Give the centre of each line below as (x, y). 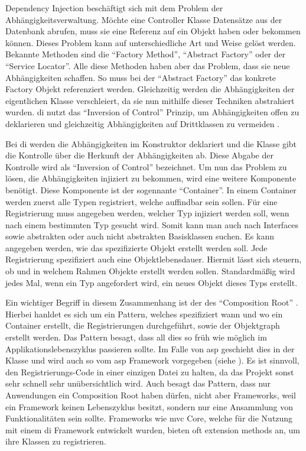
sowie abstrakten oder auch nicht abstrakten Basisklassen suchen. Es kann (140, 236)
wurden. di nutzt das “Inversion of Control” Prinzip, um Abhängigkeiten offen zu (152, 112)
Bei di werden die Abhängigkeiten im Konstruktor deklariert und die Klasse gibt (151, 143)
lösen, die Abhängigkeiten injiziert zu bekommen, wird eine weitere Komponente (151, 178)
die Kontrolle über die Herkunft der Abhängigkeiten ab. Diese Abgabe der (139, 155)
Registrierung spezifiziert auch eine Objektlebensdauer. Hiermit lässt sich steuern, (154, 259)
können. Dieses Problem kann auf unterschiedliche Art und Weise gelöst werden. (151, 42)
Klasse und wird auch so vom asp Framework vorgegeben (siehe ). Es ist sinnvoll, (152, 360)
